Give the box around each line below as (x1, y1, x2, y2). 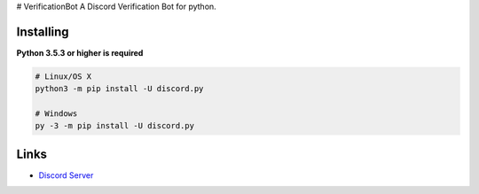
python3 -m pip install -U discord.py (35, 84, 204, 94)
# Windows (35, 109, 78, 119)
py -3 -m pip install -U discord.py (35, 120, 195, 131)
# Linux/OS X (35, 71, 92, 81)
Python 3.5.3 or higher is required (16, 47, 144, 58)
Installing (16, 24, 70, 39)
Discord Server (38, 169, 94, 181)
